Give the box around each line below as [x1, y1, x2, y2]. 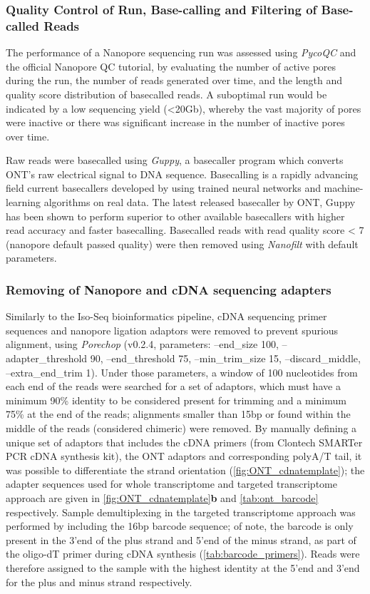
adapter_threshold [6, 351, 88, 366]
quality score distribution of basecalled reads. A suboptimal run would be [6, 86, 327, 101]
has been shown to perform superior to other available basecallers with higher [6, 208, 345, 223]
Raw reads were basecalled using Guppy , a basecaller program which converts [6, 153, 344, 168]
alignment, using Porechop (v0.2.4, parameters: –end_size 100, [6, 337, 279, 352]
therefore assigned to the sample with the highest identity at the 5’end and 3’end [6, 560, 360, 575]
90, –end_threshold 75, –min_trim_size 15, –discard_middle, [90, 351, 361, 366]
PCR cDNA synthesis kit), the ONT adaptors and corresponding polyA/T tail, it [6, 449, 362, 464]
